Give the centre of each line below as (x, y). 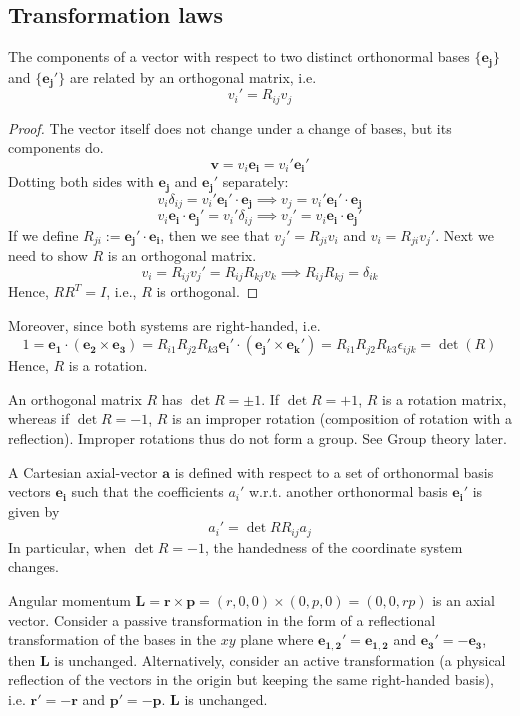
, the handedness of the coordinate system (334, 546)
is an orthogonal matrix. (182, 255)
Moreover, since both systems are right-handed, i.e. (164, 324)
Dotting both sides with (81, 181)
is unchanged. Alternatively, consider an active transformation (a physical (280, 659)
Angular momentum (69, 600)
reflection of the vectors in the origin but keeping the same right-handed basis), (251, 679)
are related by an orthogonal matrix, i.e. (193, 76)
